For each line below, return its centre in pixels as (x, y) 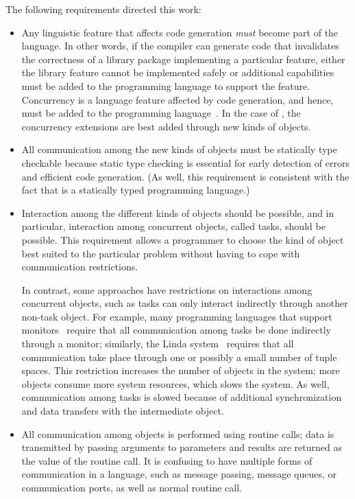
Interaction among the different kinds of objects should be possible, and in (178, 212)
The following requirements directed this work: (103, 9)
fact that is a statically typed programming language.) (136, 190)
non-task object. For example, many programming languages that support (177, 316)
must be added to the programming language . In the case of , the (161, 113)
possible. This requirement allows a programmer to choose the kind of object (183, 239)
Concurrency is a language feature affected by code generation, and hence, (177, 99)
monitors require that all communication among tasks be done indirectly (176, 330)
